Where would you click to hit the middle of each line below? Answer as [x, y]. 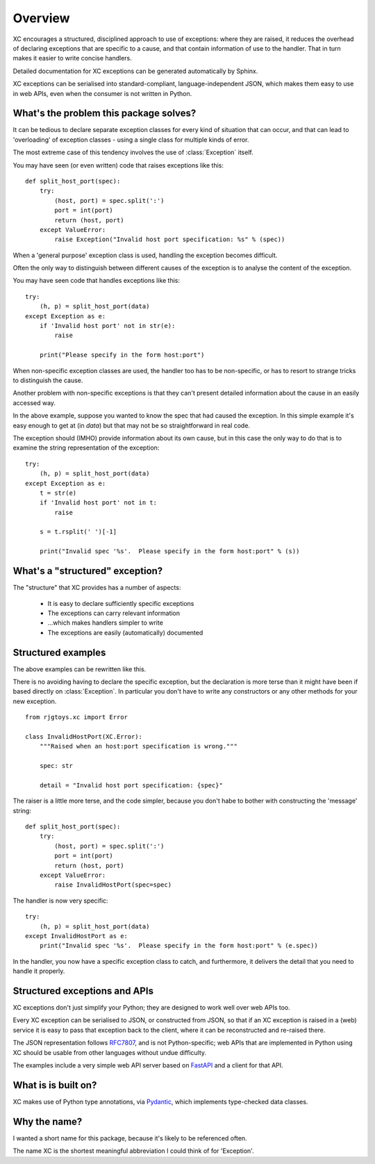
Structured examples [59, 652]
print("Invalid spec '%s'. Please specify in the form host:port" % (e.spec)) [179, 946]
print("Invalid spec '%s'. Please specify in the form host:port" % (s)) [169, 551]
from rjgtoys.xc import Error [77, 717]
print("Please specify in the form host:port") [122, 355]
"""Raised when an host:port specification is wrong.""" [138, 746]
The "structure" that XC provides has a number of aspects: [97, 588]
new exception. [35, 701]
